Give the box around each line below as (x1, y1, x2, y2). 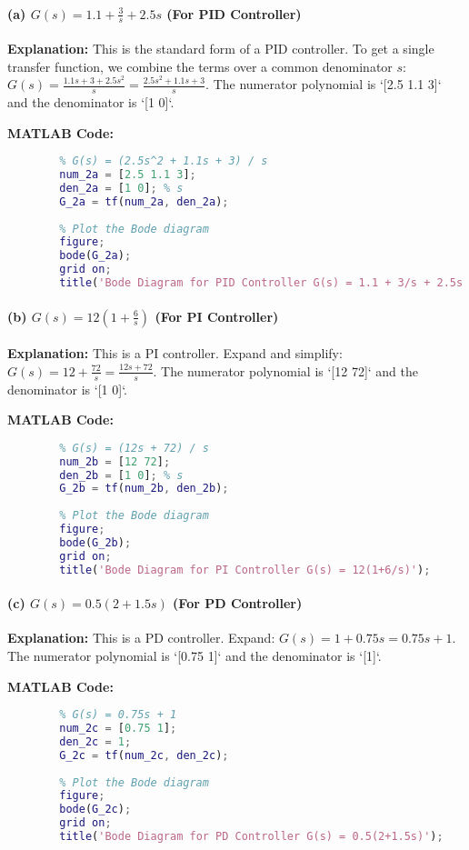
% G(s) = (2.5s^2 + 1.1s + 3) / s (59, 155, 268, 168)
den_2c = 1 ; (59, 735, 132, 748)
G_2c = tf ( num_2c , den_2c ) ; (59, 748, 229, 762)
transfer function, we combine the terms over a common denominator (7, 56, 393, 75)
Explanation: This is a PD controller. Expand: (7, 628, 275, 647)
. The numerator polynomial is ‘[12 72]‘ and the (153, 361, 419, 380)
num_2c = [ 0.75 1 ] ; (59, 722, 177, 735)
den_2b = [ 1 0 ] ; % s (59, 468, 184, 482)
